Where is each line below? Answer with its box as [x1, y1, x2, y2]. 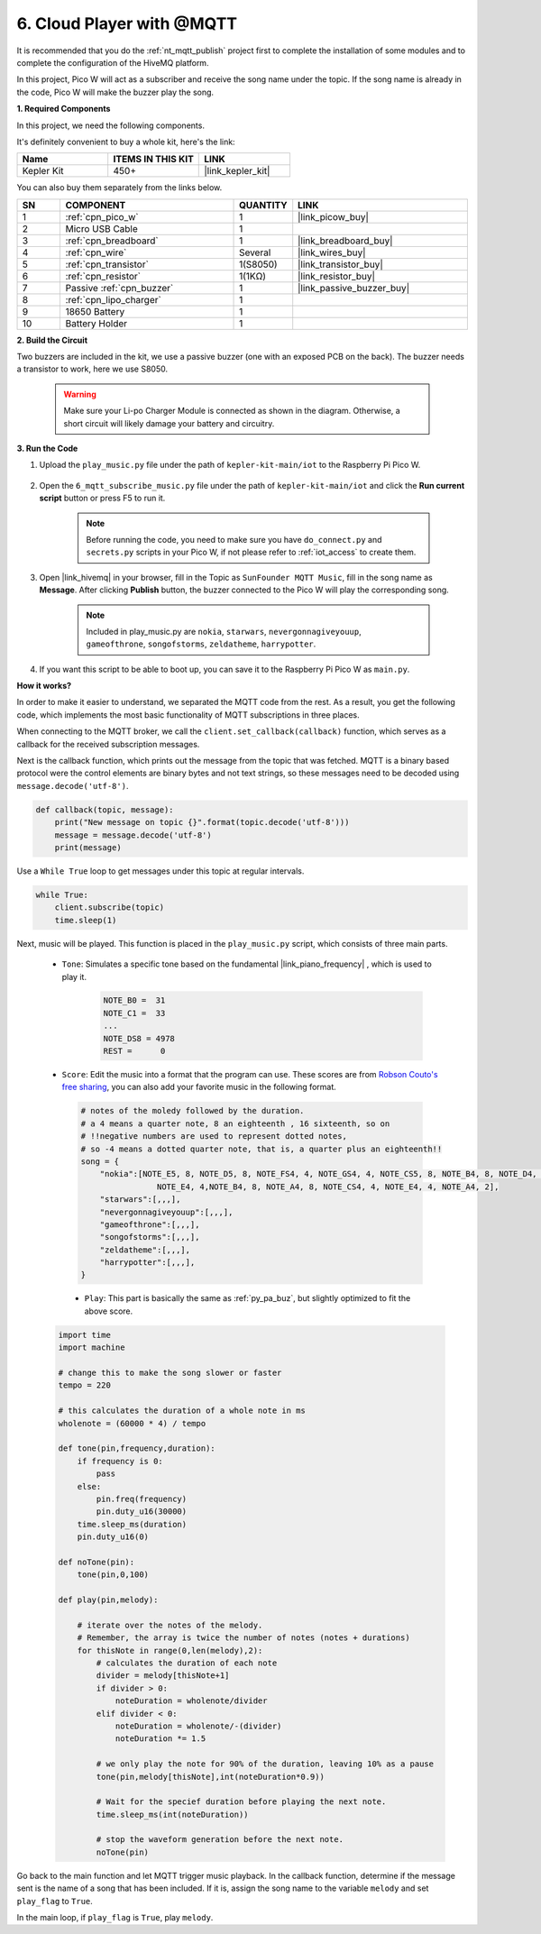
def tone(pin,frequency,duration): [58, 1444, 215, 1453]
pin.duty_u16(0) [77, 1532, 149, 1542]
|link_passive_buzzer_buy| [298, 281, 410, 294]
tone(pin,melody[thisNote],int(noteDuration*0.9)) [96, 1772, 325, 1782]
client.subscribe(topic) [54, 903, 165, 912]
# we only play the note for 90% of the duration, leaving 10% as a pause [96, 1759, 435, 1769]
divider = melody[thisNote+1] [96, 1671, 230, 1681]
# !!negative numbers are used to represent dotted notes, [80, 1132, 347, 1141]
